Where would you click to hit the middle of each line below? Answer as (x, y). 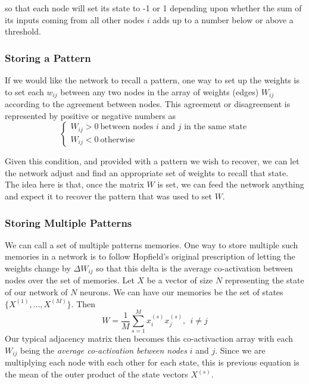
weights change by (38, 268)
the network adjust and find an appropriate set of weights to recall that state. (147, 172)
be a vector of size (180, 280)
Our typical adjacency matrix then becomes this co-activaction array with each (149, 338)
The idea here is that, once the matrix (74, 184)
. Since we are (240, 350)
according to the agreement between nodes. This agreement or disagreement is (148, 104)
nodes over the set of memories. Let (70, 280)
